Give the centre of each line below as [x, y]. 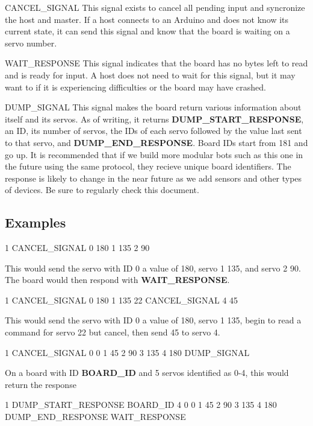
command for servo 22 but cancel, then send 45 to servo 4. [113, 332]
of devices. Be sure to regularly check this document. [102, 190]
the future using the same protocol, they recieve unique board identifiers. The [148, 166]
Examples [36, 222]
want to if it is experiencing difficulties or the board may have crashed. [135, 87]
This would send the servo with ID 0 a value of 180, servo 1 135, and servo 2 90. [153, 268]
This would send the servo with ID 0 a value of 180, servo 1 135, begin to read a [153, 320]
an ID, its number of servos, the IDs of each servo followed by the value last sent [153, 131]
